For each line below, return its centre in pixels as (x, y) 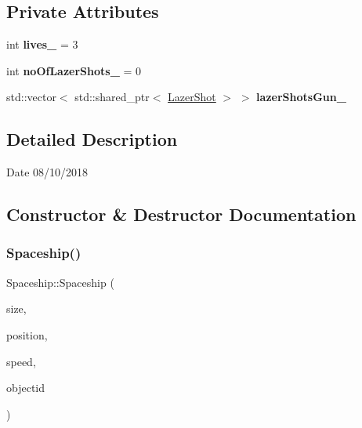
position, (27, 334)
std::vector (31, 97)
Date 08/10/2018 (47, 172)
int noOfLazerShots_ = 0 (74, 70)
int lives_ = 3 (42, 44)
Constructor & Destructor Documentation (181, 214)
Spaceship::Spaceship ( (60, 282)
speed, (21, 361)
